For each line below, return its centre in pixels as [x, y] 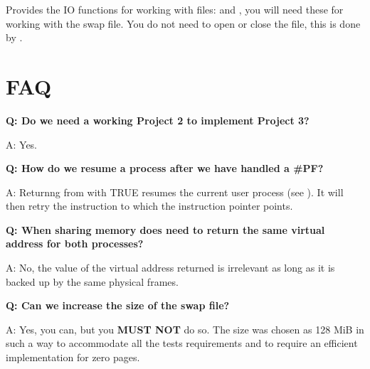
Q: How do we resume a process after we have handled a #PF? [165, 168]
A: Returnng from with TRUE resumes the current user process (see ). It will [175, 192]
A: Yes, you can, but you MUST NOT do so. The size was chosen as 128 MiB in [185, 329]
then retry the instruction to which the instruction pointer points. [149, 206]
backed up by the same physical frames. [92, 281]
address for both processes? [75, 244]
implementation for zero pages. [73, 357]
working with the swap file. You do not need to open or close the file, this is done [183, 23]
